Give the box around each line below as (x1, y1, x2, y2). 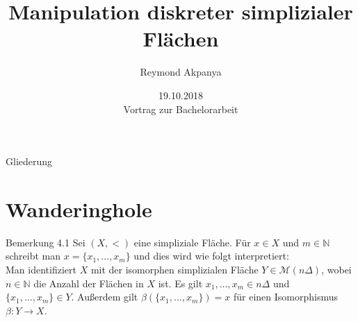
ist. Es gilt (158, 276, 203, 290)
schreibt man (6, 248, 61, 263)
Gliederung (6, 154, 53, 169)
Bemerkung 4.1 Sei (6, 235, 86, 249)
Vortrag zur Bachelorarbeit (123, 101, 238, 116)
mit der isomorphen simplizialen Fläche (90, 262, 259, 276)
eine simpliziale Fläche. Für (133, 235, 251, 249)
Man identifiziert (6, 262, 76, 276)
